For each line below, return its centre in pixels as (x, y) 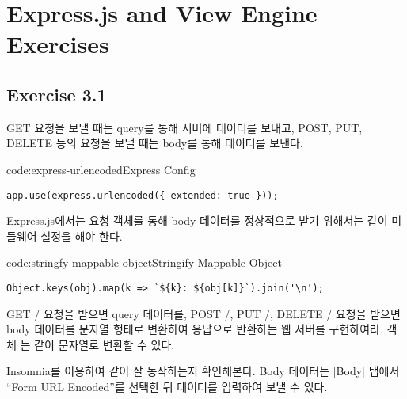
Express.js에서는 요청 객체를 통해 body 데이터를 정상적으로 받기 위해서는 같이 (197, 220)
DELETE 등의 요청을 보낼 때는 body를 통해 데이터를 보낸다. (155, 143)
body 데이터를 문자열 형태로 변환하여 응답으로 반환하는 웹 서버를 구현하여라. (195, 329)
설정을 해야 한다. (82, 236)
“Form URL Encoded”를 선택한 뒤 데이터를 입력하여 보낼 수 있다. (167, 387)
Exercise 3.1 (57, 94)
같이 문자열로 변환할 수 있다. (105, 344)
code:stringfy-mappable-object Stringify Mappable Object (144, 262)
